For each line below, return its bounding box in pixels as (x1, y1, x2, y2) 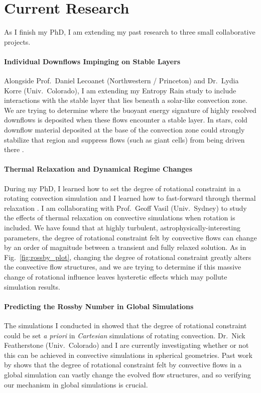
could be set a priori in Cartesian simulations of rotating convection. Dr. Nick (4, 330, 245, 340)
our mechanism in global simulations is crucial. (4, 379, 148, 389)
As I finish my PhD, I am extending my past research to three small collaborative (4, 27, 255, 37)
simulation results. (4, 281, 60, 292)
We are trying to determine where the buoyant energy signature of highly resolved (4, 104, 256, 115)
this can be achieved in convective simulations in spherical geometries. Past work (4, 349, 252, 360)
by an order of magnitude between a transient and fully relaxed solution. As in (4, 242, 246, 252)
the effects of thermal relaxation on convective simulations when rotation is (4, 212, 235, 223)
